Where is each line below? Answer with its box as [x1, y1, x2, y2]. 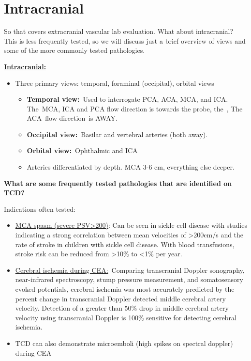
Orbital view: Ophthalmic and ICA [27, 145, 138, 156]
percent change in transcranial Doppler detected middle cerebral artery [15, 293, 226, 303]
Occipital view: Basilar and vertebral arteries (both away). [27, 129, 208, 139]
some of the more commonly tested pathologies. [4, 45, 145, 55]
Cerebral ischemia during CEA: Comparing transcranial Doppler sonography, [15, 265, 245, 275]
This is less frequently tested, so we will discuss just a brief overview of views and [4, 35, 246, 46]
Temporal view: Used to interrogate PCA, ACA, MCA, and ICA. [27, 94, 228, 104]
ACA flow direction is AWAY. [27, 113, 118, 123]
